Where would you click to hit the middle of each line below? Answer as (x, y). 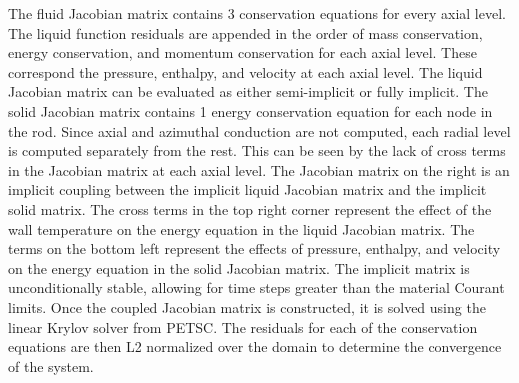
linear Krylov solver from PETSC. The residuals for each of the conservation (243, 326)
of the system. (51, 365)
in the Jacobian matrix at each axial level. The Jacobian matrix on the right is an (259, 169)
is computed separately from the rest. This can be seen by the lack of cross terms (257, 150)
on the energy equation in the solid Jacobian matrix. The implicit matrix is (239, 267)
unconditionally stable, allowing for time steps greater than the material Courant (256, 287)
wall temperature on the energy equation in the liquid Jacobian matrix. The (241, 228)
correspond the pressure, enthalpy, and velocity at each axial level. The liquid (245, 71)
